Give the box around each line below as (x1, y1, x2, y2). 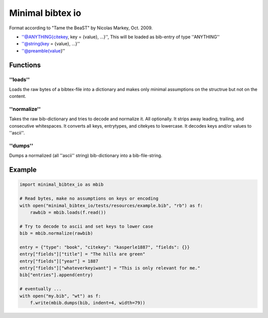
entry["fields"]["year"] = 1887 (19, 258, 99, 264)
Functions (9, 61, 41, 69)
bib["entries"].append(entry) (19, 272, 93, 278)
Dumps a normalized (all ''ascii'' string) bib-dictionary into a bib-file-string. (9, 153, 162, 159)
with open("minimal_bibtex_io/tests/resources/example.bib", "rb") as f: (19, 203, 203, 208)
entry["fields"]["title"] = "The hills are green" (19, 251, 146, 257)
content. (9, 93, 27, 99)
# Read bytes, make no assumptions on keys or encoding (19, 196, 159, 201)
